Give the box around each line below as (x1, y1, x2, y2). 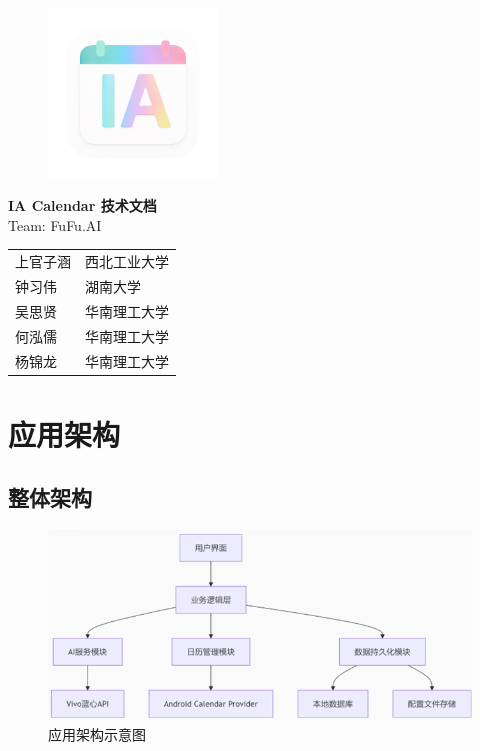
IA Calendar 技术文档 (8, 195, 157, 216)
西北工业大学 (85, 251, 169, 272)
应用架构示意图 (48, 724, 146, 745)
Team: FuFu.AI (8, 214, 102, 235)
